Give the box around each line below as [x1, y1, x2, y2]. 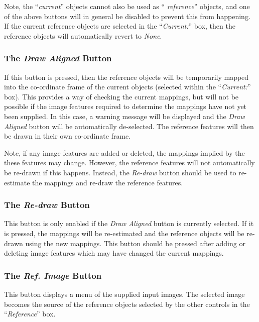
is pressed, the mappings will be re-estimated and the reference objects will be [4, 228, 244, 238]
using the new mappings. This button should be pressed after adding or [25, 238, 245, 248]
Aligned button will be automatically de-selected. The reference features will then [4, 121, 254, 131]
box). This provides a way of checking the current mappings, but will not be [4, 91, 239, 101]
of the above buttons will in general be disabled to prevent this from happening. [4, 11, 250, 21]
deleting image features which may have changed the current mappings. [4, 248, 224, 258]
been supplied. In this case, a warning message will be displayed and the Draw [4, 111, 245, 121]
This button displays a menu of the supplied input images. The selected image [4, 288, 245, 299]
